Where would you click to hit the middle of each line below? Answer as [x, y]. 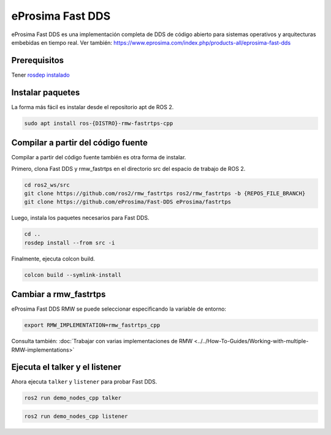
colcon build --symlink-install [73, 275]
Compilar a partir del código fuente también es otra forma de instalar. [99, 157]
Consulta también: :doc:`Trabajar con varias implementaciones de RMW [102, 341]
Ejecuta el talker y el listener [67, 367]
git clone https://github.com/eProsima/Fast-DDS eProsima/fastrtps [128, 202]
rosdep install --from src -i [70, 243]
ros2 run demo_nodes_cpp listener [76, 416]
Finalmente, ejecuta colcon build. [53, 259]
